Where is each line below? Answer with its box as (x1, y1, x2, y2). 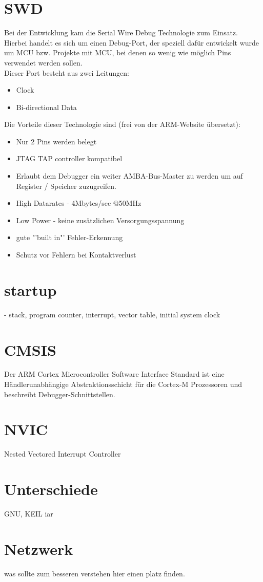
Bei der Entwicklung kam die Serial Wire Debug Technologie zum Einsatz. (4, 27, 238, 38)
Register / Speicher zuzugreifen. (16, 180, 117, 191)
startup (4, 279, 57, 300)
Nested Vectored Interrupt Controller (4, 448, 121, 459)
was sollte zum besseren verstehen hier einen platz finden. (4, 568, 185, 578)
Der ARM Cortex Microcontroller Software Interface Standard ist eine (4, 369, 225, 379)
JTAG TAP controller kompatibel (16, 153, 123, 164)
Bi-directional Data (16, 101, 77, 112)
